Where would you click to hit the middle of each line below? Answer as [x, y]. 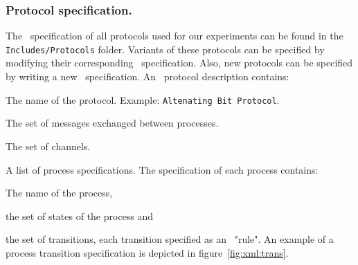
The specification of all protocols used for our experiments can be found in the [174, 36]
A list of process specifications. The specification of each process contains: [162, 169]
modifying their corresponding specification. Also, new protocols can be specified [179, 63]
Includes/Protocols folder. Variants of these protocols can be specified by [165, 49]
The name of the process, [59, 193]
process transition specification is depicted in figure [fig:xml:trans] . [147, 252]
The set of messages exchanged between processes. [112, 123]
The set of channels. [48, 146]
